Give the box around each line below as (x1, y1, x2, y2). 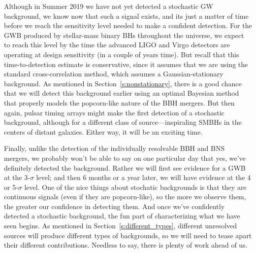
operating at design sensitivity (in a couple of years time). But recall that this (4, 49, 239, 59)
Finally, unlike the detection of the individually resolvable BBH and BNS (4, 143, 225, 153)
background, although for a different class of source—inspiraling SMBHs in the (4, 117, 242, 127)
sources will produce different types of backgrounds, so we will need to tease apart (4, 230, 252, 240)
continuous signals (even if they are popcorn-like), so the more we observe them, (4, 191, 246, 202)
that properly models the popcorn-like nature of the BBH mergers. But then (4, 97, 235, 108)
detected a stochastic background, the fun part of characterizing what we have (4, 211, 240, 221)
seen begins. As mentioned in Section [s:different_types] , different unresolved (4, 220, 237, 231)
